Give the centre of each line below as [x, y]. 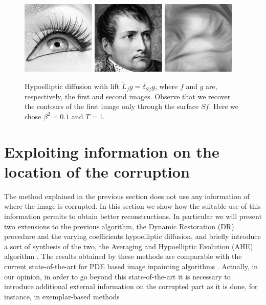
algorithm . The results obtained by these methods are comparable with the [123, 256]
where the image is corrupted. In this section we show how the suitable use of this [132, 206]
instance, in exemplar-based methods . [64, 296]
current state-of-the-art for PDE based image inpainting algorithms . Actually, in [131, 266]
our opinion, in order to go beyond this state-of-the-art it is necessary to [117, 276]
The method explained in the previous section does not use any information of [127, 196]
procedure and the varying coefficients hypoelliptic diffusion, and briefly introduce [132, 236]
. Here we [224, 106]
